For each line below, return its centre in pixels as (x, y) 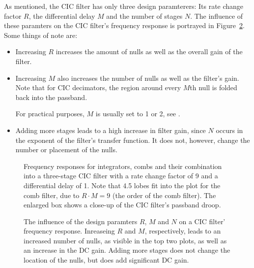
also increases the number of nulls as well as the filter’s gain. (148, 78)
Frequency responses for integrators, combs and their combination (123, 166)
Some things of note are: (41, 35)
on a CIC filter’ (202, 221)
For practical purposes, (50, 114)
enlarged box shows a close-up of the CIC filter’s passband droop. (122, 205)
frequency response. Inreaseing (69, 231)
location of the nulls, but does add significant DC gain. (106, 260)
